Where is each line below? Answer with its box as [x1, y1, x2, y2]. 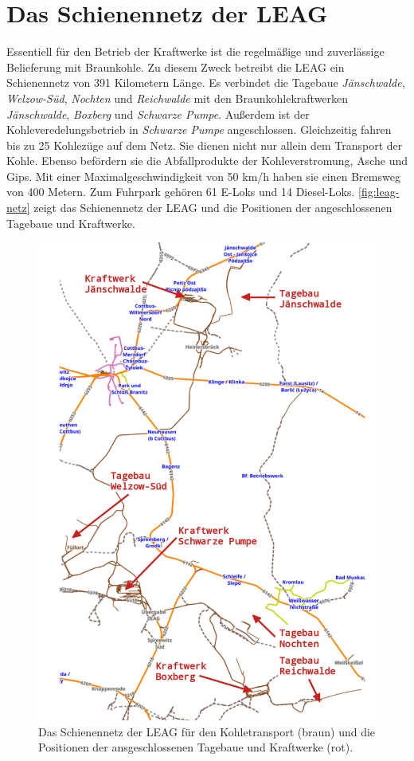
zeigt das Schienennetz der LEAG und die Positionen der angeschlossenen [33, 199, 393, 216]
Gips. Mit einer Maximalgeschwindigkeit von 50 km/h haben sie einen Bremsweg [6, 167, 400, 184]
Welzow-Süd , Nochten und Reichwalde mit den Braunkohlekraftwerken [6, 89, 349, 106]
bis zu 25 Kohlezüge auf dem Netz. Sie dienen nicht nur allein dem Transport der [6, 136, 403, 153]
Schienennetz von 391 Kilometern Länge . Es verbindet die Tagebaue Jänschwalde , [6, 74, 405, 91]
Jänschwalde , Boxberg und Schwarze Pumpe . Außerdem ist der [6, 105, 310, 122]
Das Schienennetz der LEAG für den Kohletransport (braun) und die [38, 723, 376, 739]
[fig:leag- [358, 183, 400, 200]
